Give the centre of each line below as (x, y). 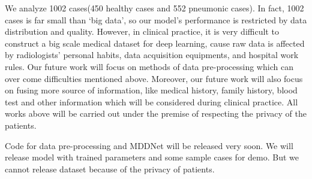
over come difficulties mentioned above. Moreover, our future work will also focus (154, 78)
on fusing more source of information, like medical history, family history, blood (151, 90)
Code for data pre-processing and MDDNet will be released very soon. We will (149, 145)
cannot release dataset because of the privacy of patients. (110, 169)
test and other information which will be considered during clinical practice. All (151, 101)
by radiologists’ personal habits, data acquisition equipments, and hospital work (152, 55)
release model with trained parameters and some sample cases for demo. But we (152, 157)
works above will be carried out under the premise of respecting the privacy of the (156, 113)
